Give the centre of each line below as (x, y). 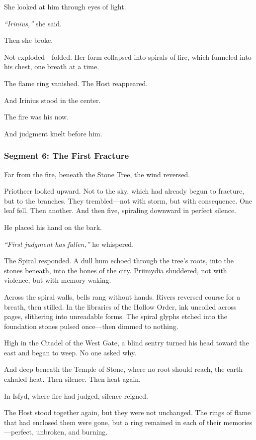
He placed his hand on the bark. (53, 227)
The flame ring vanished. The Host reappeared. (76, 83)
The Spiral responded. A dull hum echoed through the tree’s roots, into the (119, 261)
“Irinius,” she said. (33, 23)
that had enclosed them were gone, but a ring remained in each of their (113, 422)
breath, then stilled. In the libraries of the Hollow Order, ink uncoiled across (120, 306)
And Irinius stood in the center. (52, 100)
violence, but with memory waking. (58, 280)
